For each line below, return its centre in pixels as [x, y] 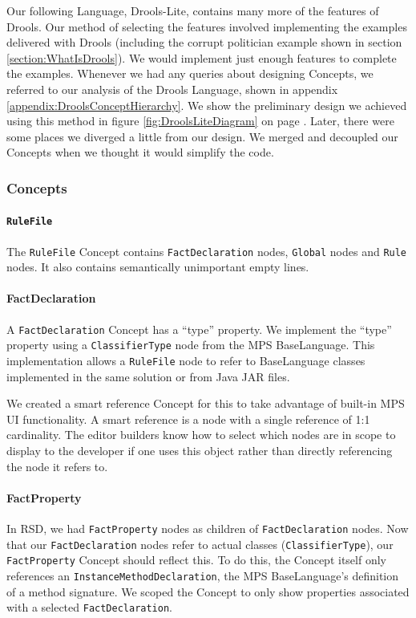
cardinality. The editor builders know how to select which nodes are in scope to [201, 435]
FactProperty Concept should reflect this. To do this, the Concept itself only [196, 560]
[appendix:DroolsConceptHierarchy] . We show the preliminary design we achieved [207, 105]
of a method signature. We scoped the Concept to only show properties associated [208, 591]
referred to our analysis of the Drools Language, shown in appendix [172, 89]
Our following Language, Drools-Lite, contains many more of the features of [193, 10]
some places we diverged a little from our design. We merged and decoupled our [202, 136]
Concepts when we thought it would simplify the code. [140, 152]
